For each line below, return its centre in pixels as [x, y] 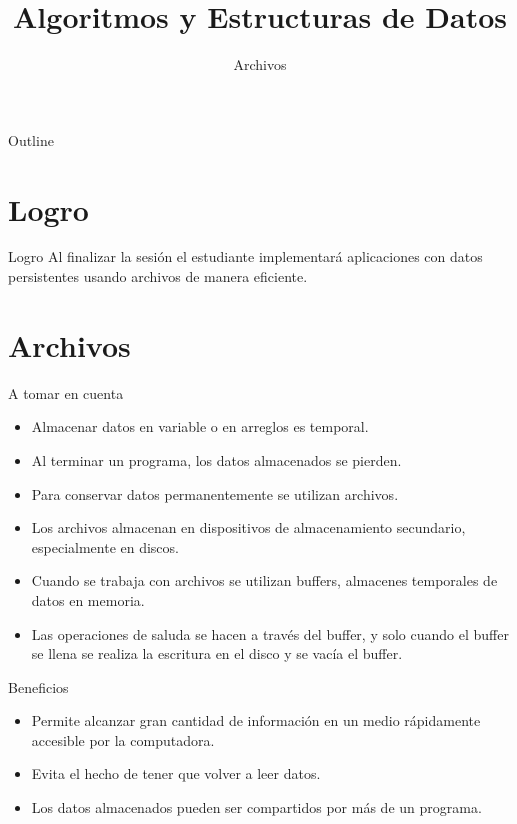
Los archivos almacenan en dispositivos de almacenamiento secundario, [248, 527]
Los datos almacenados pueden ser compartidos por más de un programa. [256, 807]
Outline [31, 139]
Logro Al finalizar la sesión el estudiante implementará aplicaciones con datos [245, 256]
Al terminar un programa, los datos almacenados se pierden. [216, 459]
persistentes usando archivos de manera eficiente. [158, 276]
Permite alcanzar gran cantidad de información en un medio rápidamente [256, 720]
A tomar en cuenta [66, 392]
